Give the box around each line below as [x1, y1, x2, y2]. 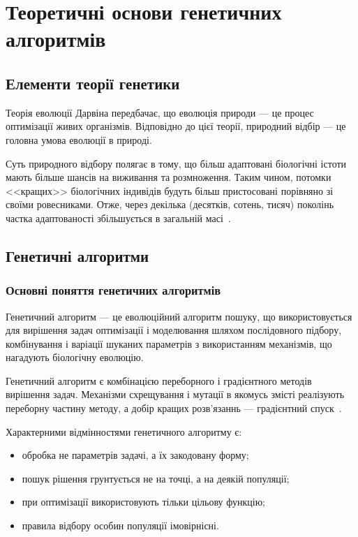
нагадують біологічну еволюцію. [6, 350, 144, 365]
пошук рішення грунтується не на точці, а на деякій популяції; [22, 471, 290, 485]
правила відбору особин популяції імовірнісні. [22, 518, 219, 533]
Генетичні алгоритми [6, 244, 149, 266]
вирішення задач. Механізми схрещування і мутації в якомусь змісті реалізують [6, 387, 345, 402]
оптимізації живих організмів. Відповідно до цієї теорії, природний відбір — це [6, 119, 346, 133]
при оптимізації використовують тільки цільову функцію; [22, 494, 266, 509]
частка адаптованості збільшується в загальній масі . [6, 210, 231, 225]
